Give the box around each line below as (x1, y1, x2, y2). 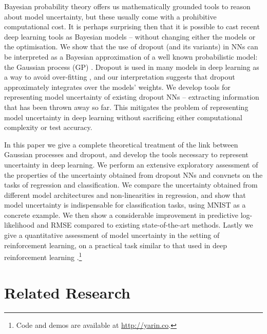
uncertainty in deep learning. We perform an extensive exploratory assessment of (4, 159, 258, 170)
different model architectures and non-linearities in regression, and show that (4, 189, 246, 200)
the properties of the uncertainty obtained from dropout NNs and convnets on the (4, 169, 263, 180)
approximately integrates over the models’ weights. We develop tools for (4, 81, 231, 92)
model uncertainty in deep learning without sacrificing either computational (4, 112, 242, 122)
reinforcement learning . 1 (4, 250, 82, 262)
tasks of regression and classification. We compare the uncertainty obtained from (4, 179, 258, 190)
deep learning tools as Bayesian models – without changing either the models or (4, 31, 256, 42)
